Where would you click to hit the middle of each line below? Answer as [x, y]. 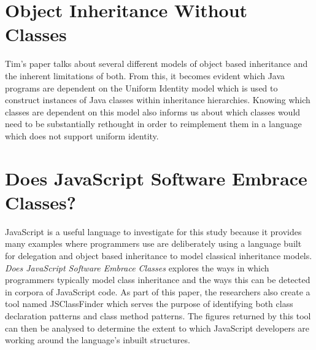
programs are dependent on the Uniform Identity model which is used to [141, 87]
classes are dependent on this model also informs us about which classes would [153, 111]
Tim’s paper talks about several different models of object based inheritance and [156, 64]
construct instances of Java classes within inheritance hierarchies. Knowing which [158, 100]
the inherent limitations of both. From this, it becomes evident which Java [145, 75]
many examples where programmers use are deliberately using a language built [153, 243]
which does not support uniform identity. [82, 135]
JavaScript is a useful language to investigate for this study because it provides [153, 231]
